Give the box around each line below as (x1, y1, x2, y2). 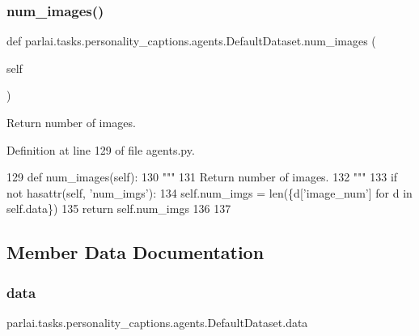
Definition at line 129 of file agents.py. (6, 141, 195, 158)
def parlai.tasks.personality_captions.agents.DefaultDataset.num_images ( (6, 32, 376, 49)
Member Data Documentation (6, 240, 265, 265)
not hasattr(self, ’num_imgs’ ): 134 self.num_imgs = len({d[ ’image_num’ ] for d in (6, 184, 413, 201)
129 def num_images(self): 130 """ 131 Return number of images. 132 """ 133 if (6, 168, 398, 185)
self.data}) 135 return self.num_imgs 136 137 (6, 200, 231, 217)
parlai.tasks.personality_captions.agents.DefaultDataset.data (6, 313, 308, 330)
